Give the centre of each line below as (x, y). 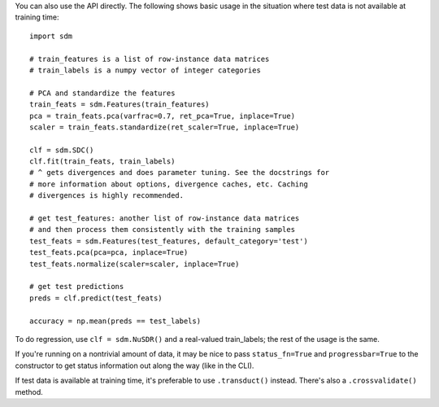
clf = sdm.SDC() (62, 150)
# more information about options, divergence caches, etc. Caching (169, 184)
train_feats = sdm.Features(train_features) (120, 105)
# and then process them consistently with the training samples (163, 230)
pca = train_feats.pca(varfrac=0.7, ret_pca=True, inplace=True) (163, 116)
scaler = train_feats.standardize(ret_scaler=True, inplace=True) (165, 127)
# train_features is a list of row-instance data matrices (150, 59)
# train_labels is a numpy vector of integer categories (146, 70)
